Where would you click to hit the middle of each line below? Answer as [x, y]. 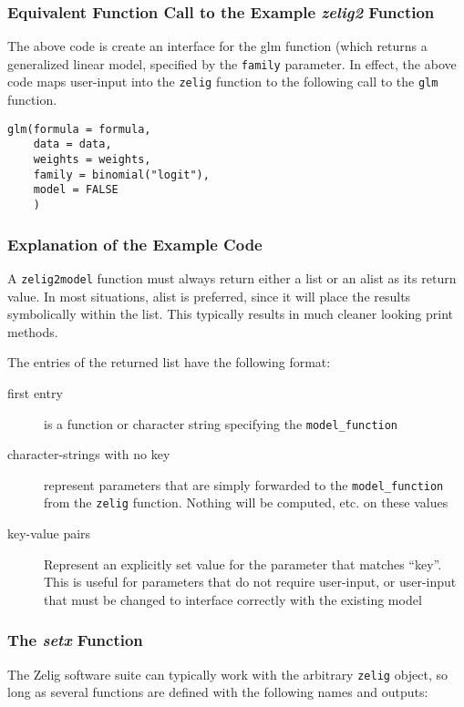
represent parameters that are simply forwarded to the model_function [244, 484]
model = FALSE [76, 190]
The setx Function [75, 640]
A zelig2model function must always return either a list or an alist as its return [232, 277]
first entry [35, 392]
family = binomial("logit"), [121, 174]
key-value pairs [49, 533]
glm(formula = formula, [79, 129]
